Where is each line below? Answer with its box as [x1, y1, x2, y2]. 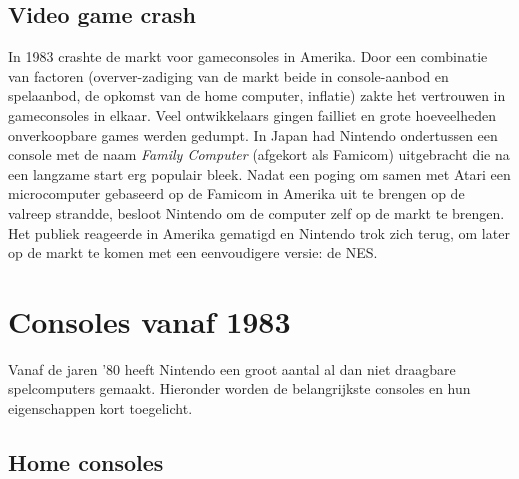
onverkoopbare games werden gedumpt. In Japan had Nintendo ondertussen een [8, 124, 498, 145]
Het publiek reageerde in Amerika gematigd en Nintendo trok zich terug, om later [8, 222, 510, 243]
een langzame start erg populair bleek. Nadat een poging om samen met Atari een [8, 163, 511, 184]
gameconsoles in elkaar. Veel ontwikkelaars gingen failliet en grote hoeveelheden [8, 104, 496, 125]
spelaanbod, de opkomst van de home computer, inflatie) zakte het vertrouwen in [8, 85, 506, 106]
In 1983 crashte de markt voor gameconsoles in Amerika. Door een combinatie [8, 46, 488, 67]
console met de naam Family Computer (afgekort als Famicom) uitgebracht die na [8, 144, 510, 165]
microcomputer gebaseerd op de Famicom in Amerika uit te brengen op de [8, 183, 465, 204]
